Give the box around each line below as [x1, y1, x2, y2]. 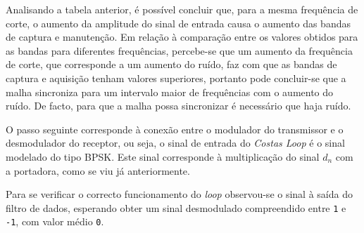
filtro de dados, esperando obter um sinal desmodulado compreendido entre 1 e [6, 200, 346, 215]
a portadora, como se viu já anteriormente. [6, 163, 190, 178]
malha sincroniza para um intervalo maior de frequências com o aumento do [6, 84, 334, 99]
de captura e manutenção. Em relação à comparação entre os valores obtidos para [6, 29, 358, 44]
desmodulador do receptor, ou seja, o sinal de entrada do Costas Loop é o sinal [6, 135, 345, 150]
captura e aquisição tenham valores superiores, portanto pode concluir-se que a [6, 70, 346, 85]
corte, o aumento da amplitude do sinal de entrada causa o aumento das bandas [6, 15, 351, 30]
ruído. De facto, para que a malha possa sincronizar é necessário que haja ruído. [6, 98, 351, 113]
